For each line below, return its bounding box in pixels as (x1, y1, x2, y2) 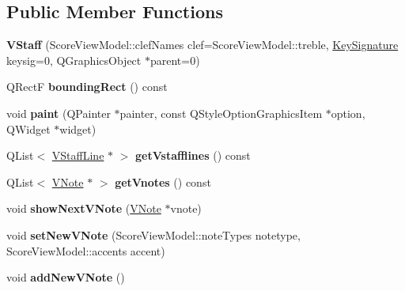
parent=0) (150, 51, 200, 68)
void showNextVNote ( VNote (6, 200, 161, 217)
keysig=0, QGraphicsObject (6, 51, 142, 68)
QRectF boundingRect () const (6, 78, 168, 95)
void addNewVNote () (6, 269, 125, 285)
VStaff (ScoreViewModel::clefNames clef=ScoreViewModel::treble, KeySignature (6, 36, 399, 53)
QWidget (6, 120, 51, 137)
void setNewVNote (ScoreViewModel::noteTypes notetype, (6, 226, 301, 243)
